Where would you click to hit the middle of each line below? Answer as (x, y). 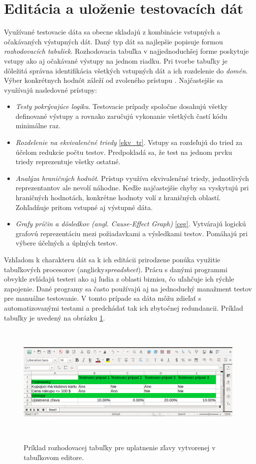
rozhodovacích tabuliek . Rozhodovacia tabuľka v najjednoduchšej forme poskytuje (127, 51)
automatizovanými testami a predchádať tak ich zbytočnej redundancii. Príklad (124, 307)
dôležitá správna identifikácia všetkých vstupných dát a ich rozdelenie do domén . (126, 70)
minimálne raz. (38, 125)
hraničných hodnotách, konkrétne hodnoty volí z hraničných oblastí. (118, 197)
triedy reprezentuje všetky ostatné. (68, 161)
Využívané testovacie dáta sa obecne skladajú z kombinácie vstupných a (112, 32)
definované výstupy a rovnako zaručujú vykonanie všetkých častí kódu (121, 116)
